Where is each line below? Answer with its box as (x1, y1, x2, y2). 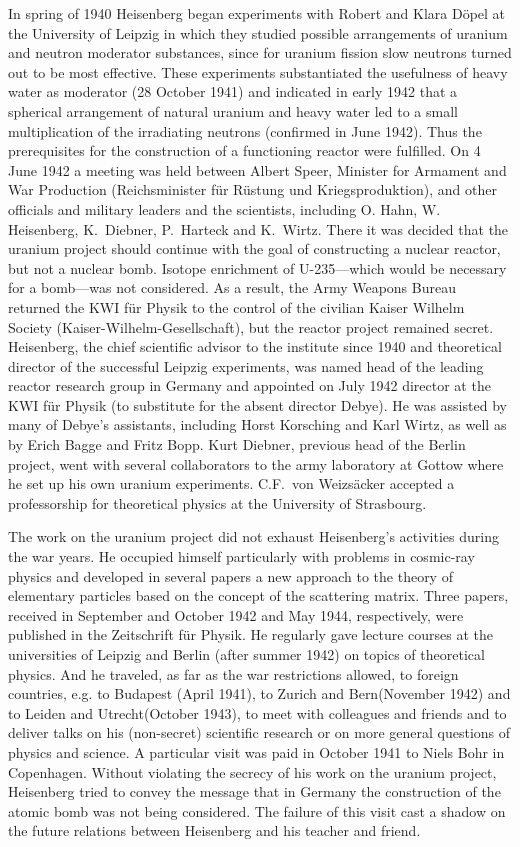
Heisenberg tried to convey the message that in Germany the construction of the (8, 781, 501, 802)
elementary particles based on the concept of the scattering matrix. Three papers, (8, 585, 509, 606)
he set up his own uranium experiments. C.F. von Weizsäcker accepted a (8, 473, 455, 494)
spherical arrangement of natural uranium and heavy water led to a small (8, 100, 458, 121)
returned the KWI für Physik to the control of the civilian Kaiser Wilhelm (8, 296, 465, 317)
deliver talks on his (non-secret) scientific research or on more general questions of (8, 722, 511, 743)
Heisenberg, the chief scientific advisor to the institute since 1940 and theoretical (8, 336, 502, 357)
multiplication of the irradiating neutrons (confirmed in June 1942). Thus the (8, 120, 482, 141)
